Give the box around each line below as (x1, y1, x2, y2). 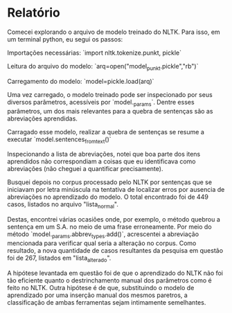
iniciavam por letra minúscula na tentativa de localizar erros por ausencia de (7, 186, 225, 194)
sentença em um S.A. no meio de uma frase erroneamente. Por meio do (7, 223, 213, 231)
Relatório (7, 5, 61, 21)
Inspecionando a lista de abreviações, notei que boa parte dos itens (7, 150, 201, 159)
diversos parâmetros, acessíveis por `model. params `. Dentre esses (7, 98, 195, 108)
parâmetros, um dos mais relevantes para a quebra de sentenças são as (7, 107, 213, 115)
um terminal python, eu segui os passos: (7, 35, 123, 43)
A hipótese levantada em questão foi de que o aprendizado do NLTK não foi (7, 269, 224, 277)
